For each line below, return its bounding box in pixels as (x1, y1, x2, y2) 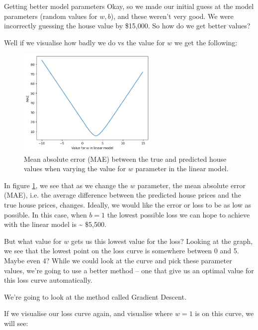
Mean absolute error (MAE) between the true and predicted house (24, 153, 227, 164)
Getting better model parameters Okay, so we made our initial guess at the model (4, 1, 254, 11)
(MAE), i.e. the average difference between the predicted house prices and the (4, 190, 241, 200)
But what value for (4, 235, 62, 246)
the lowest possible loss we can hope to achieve (107, 209, 250, 220)
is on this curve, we (195, 308, 254, 319)
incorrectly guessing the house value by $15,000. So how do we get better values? (4, 20, 251, 31)
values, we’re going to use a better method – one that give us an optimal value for (4, 265, 254, 275)
